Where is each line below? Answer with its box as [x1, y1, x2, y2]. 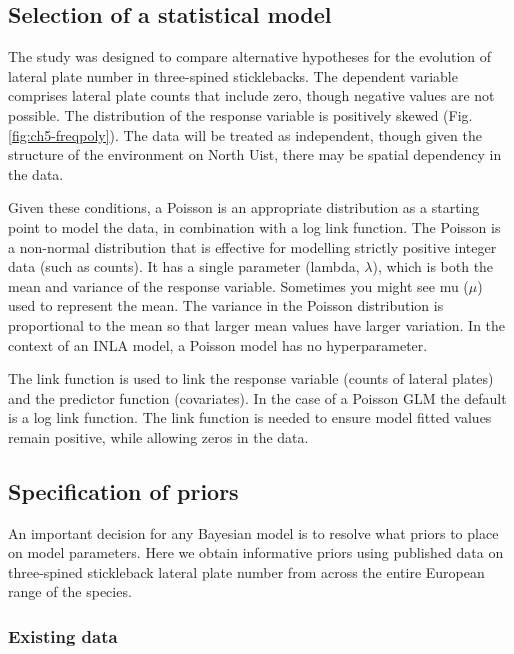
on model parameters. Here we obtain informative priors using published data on [8, 542, 504, 563]
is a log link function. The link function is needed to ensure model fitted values [8, 407, 492, 428]
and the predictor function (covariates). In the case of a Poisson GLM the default [8, 387, 507, 408]
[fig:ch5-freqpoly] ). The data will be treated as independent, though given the [8, 124, 482, 145]
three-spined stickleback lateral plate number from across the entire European [8, 561, 485, 582]
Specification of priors [8, 475, 239, 506]
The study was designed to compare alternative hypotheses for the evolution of [8, 46, 492, 67]
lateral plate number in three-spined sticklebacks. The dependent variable [8, 65, 458, 86]
